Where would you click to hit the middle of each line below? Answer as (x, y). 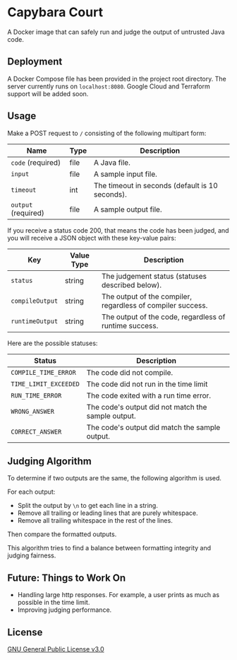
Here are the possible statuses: (53, 343)
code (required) (36, 162)
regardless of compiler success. (154, 305)
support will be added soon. (48, 93)
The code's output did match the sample (153, 427)
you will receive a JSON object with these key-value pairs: (92, 238)
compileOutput (35, 301)
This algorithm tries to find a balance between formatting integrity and (109, 548)
